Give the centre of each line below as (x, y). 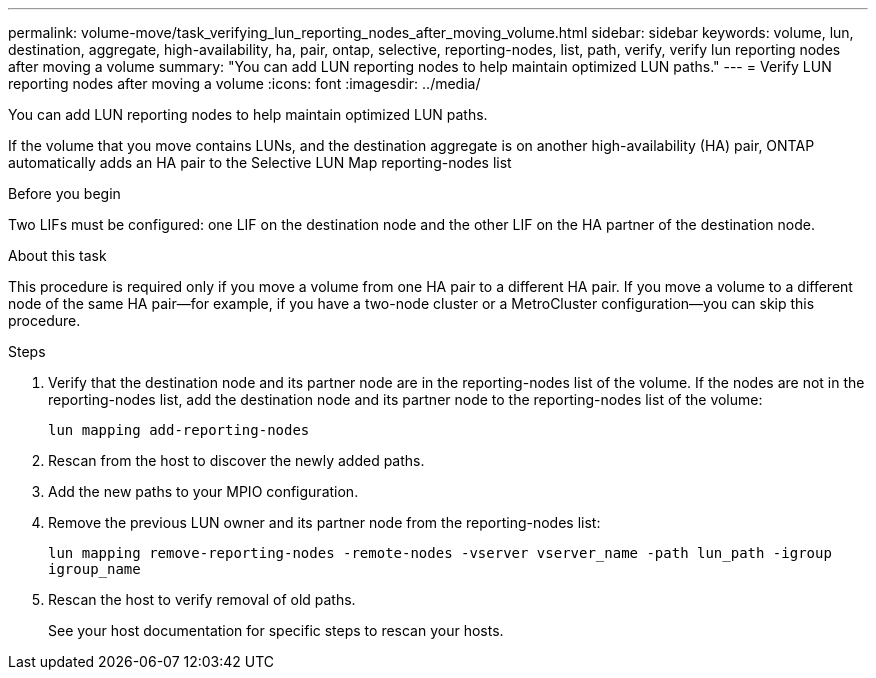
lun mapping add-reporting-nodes (179, 430)
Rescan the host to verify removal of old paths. (202, 599)
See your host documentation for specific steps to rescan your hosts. (276, 630)
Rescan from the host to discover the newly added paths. (236, 460)
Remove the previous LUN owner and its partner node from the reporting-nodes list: (324, 522)
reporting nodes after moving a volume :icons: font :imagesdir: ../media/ (244, 83)
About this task (57, 255)
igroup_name (94, 569)
